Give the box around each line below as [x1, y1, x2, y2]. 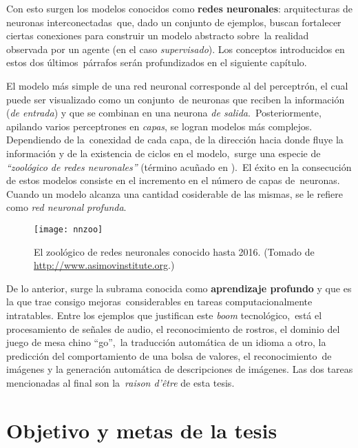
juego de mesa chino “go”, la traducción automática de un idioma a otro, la [6, 335, 326, 349]
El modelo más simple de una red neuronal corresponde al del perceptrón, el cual [6, 78, 348, 92]
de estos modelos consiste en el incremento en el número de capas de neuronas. [6, 173, 340, 187]
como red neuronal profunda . [6, 200, 127, 214]
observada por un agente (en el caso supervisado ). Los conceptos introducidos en [6, 41, 345, 56]
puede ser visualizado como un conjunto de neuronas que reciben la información [6, 92, 345, 106]
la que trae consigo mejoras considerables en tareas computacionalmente [6, 294, 313, 309]
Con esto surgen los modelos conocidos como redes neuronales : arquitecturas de [6, 1, 352, 15]
